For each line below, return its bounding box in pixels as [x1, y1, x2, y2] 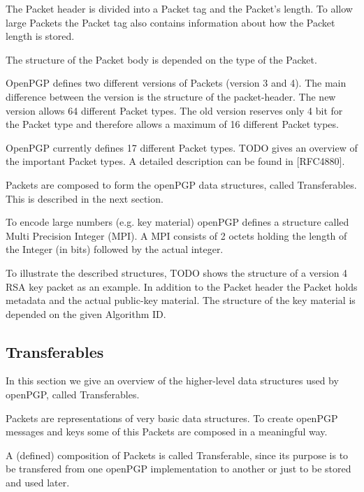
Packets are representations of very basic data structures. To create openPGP [6, 410, 338, 425]
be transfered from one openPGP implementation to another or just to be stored [6, 461, 351, 476]
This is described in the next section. [6, 191, 163, 205]
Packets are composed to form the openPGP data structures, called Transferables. [6, 177, 357, 191]
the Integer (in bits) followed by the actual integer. [6, 242, 224, 256]
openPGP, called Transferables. [6, 387, 140, 402]
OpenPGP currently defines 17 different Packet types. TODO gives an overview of [6, 140, 358, 154]
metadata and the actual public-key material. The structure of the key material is [6, 293, 356, 307]
